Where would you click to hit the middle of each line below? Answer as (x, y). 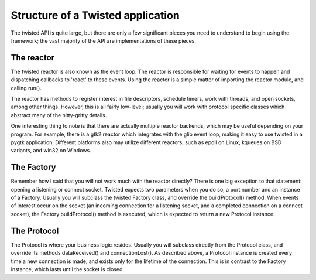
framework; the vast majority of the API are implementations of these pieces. (103, 40)
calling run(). (26, 88)
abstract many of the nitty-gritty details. (59, 115)
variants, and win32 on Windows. (51, 151)
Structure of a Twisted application (95, 15)
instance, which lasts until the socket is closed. (68, 269)
